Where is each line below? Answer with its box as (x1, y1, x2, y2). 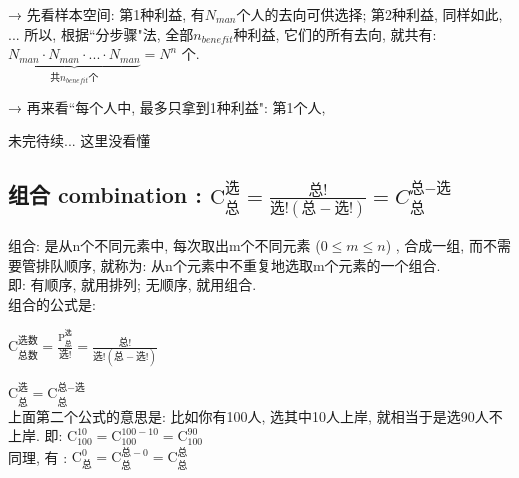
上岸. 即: (8, 425, 63, 446)
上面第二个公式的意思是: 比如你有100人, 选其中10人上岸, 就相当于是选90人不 (8, 405, 503, 426)
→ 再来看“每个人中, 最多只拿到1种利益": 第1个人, (8, 96, 326, 117)
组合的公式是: (8, 293, 96, 314)
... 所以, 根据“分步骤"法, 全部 (8, 23, 194, 44)
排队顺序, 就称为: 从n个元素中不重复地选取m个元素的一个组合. (35, 254, 441, 275)
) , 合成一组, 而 (385, 234, 483, 255)
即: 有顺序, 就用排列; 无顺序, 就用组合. (8, 274, 257, 295)
